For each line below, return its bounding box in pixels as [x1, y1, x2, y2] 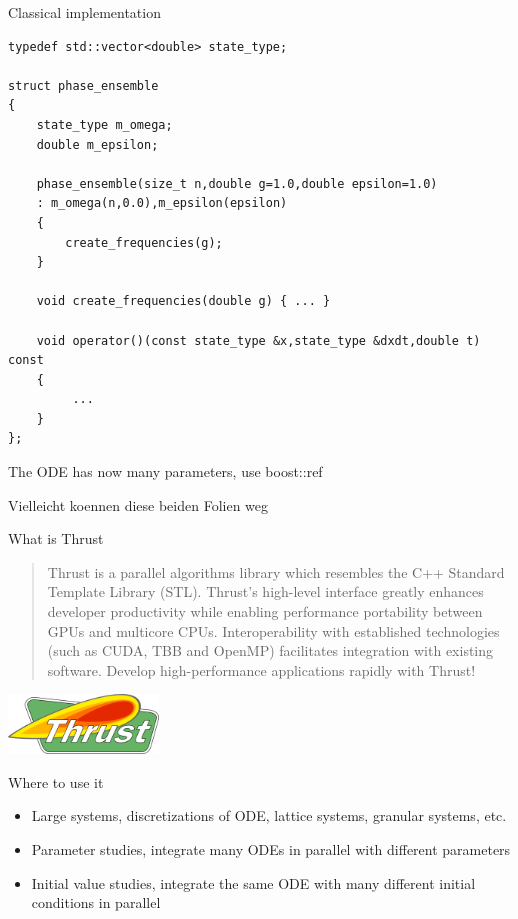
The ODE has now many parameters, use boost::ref [8, 461, 323, 482]
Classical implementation [8, 2, 161, 22]
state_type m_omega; [36, 117, 173, 132]
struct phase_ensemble [8, 78, 159, 93]
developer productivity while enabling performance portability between [47, 601, 483, 622]
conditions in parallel [31, 892, 161, 913]
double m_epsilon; [36, 137, 159, 152]
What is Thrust [8, 528, 104, 549]
